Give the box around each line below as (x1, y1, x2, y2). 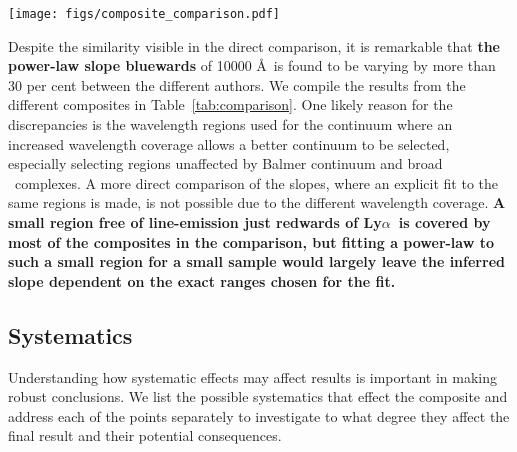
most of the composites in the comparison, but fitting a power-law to (8, 231, 495, 252)
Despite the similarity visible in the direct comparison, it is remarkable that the (8, 35, 500, 56)
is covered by (398, 212, 491, 232)
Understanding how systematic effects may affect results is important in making (8, 366, 498, 387)
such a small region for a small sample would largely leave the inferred (8, 251, 505, 272)
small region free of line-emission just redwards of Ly (8, 212, 382, 232)
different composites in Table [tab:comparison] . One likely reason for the (8, 94, 453, 115)
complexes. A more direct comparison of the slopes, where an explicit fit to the (14, 172, 499, 193)
